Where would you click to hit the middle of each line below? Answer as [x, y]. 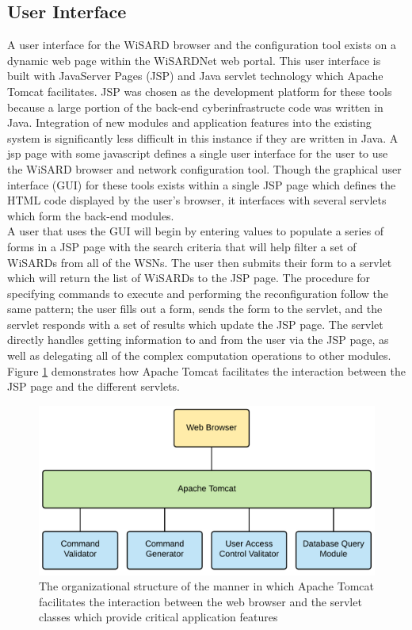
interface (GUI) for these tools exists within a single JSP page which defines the [202, 184]
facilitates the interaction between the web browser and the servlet [200, 601]
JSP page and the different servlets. [94, 386]
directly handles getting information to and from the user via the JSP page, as [198, 340]
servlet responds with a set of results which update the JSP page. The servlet [195, 324]
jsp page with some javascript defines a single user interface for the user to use [198, 153]
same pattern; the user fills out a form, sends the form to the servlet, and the [195, 309]
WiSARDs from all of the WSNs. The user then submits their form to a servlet [200, 262]
